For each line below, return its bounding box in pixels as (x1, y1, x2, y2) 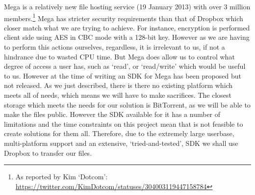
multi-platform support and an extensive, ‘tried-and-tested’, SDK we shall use (4, 138, 238, 148)
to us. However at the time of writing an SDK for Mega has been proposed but (4, 70, 241, 81)
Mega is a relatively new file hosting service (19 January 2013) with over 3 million (4, 1, 251, 11)
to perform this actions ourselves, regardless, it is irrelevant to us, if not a (4, 42, 225, 52)
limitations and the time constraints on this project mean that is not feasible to (4, 118, 243, 129)
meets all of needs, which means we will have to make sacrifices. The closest (4, 90, 232, 100)
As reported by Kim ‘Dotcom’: (15, 171, 108, 182)
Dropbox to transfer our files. (4, 147, 92, 158)
